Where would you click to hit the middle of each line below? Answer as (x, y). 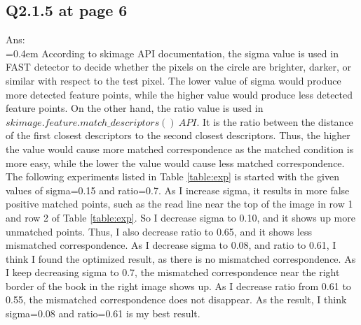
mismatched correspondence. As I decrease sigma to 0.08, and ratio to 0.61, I (171, 245)
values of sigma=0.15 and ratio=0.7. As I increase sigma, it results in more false (178, 190)
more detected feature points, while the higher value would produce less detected (179, 94)
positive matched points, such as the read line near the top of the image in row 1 (179, 204)
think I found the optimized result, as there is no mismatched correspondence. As (181, 258)
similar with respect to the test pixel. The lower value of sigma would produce (173, 80)
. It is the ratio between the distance (275, 121)
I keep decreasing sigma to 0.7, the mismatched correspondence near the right (173, 272)
